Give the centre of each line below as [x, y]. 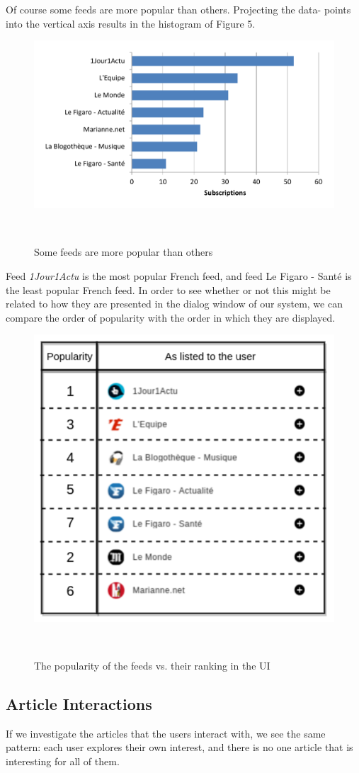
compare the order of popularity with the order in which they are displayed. [171, 317]
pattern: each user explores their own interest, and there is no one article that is [179, 747]
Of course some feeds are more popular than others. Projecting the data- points [178, 9]
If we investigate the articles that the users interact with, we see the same [166, 733]
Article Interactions [79, 703]
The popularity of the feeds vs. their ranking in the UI [152, 665]
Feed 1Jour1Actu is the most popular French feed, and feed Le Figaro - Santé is [179, 276]
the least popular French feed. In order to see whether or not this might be [168, 289]
